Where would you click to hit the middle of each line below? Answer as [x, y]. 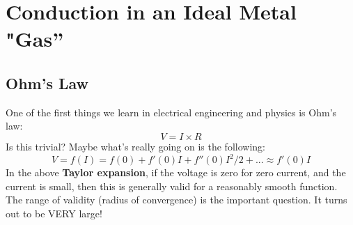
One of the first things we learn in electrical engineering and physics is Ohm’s [171, 112]
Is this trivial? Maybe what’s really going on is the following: [135, 146]
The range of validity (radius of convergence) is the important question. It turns [176, 200]
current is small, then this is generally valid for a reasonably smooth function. [172, 186]
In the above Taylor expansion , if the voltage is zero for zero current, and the [176, 172]
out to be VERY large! [54, 213]
